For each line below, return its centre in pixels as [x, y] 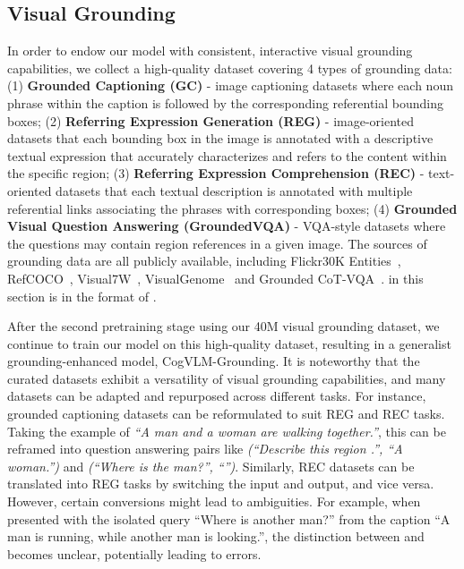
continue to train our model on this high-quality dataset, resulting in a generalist [229, 343]
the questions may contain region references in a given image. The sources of [217, 243]
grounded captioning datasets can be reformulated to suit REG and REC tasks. [226, 414]
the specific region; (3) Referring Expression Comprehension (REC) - [216, 173]
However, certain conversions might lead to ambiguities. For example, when [214, 501]
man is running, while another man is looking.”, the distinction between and [216, 536]
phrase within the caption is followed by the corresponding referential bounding [225, 102]
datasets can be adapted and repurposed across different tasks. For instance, [217, 396]
